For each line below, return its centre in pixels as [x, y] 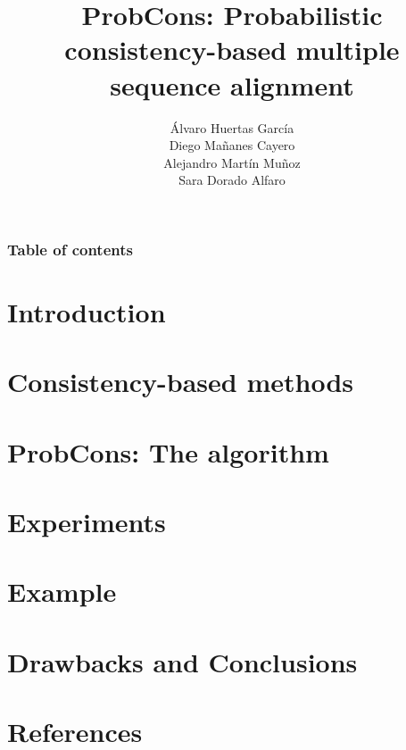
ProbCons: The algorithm [168, 451]
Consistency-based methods [181, 382]
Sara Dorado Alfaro [232, 180]
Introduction [87, 311]
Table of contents [70, 249]
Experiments [87, 522]
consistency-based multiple [232, 50]
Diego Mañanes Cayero [232, 145]
